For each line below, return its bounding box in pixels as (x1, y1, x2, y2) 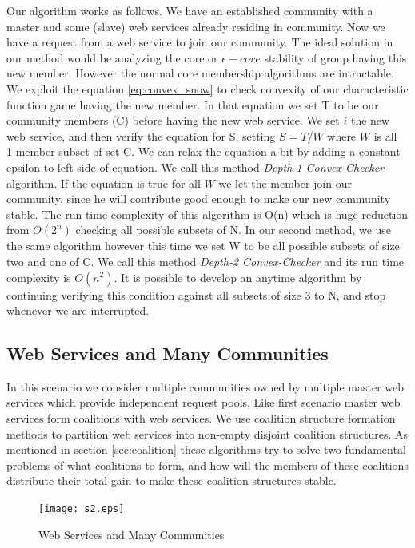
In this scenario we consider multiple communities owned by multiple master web (6, 378, 405, 395)
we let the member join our (218, 174, 352, 191)
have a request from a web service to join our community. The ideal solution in (6, 34, 393, 50)
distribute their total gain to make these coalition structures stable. (6, 472, 337, 489)
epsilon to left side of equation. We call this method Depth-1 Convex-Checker (6, 158, 385, 175)
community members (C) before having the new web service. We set (6, 112, 340, 129)
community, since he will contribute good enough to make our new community (6, 190, 391, 207)
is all (373, 127, 397, 144)
